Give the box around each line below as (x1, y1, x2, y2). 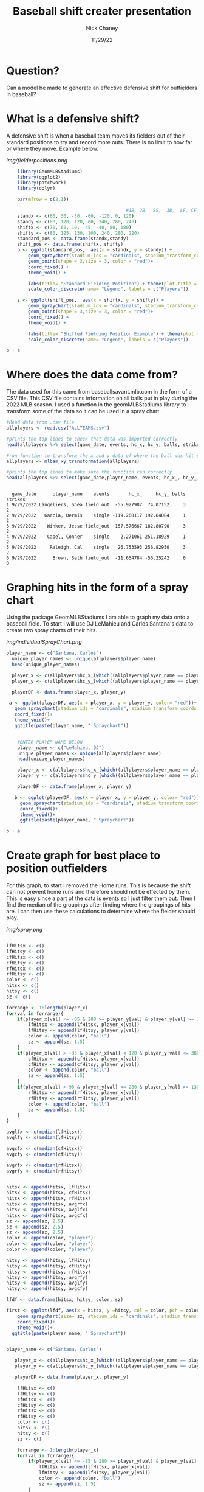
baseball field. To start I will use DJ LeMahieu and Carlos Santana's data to (6, 620, 194, 627)
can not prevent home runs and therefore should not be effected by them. (6, 888, 191, 896)
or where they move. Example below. (6, 145, 99, 152)
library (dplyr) (17, 186, 56, 192)
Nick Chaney (86, 24, 118, 32)
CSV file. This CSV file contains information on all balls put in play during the (6, 394, 197, 402)
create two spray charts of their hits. (6, 627, 97, 634)
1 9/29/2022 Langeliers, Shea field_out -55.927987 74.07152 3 (6, 502, 186, 508)
